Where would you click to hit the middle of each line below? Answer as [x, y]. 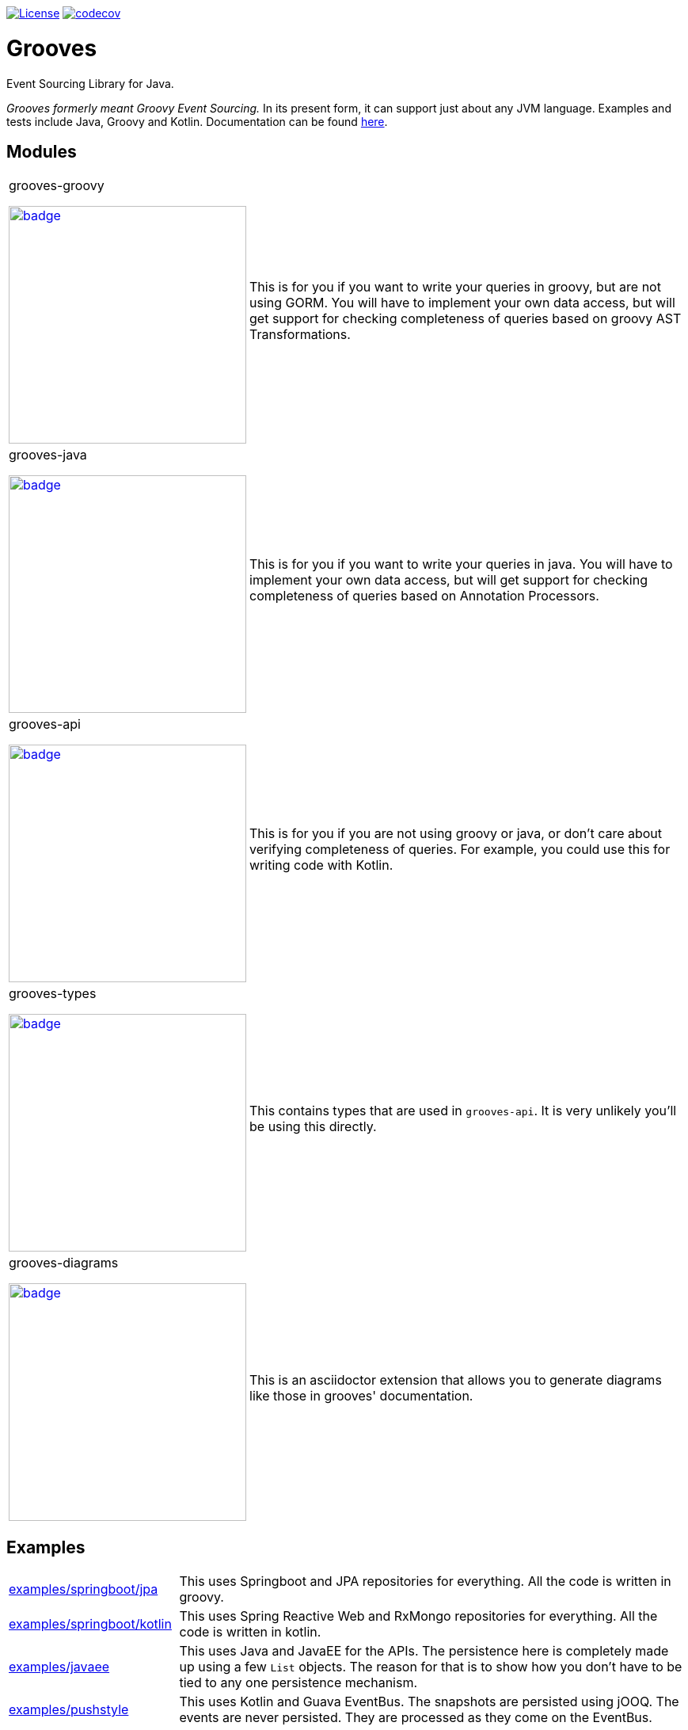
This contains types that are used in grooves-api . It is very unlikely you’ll [463, 1111]
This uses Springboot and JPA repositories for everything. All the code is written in [425, 1581]
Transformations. [300, 335]
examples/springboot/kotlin [90, 1624]
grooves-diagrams [64, 1263]
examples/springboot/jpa [84, 1589]
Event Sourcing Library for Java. [90, 83]
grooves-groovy [57, 186]
